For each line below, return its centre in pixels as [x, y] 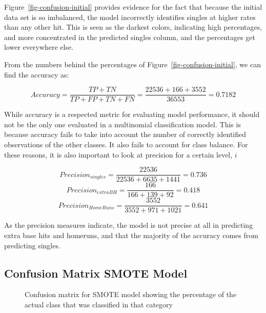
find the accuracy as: [37, 74]
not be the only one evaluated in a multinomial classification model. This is [122, 124]
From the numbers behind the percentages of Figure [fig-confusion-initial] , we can [132, 64]
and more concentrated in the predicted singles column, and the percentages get [130, 37]
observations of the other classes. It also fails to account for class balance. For [126, 144]
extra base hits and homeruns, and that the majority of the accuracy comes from [131, 235]
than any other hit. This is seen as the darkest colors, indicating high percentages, [133, 27]
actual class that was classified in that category [99, 304]
